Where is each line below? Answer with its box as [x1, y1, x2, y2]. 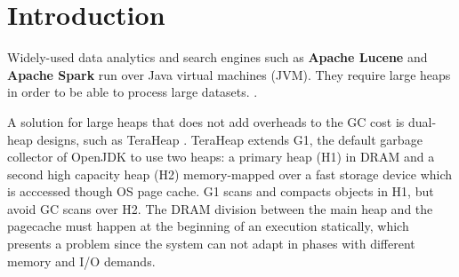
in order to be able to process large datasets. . [7, 83, 258, 101]
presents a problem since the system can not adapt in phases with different [7, 234, 415, 253]
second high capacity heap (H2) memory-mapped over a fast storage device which [7, 164, 453, 183]
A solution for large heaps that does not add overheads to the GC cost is [7, 112, 405, 131]
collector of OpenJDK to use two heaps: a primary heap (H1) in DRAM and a [7, 147, 435, 166]
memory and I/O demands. [7, 251, 156, 270]
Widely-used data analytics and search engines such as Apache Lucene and [7, 48, 428, 67]
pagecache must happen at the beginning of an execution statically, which [7, 217, 409, 235]
